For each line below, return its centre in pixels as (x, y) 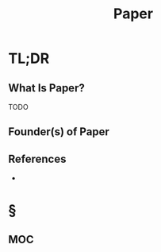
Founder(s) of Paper (59, 132)
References (37, 159)
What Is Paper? (46, 88)
